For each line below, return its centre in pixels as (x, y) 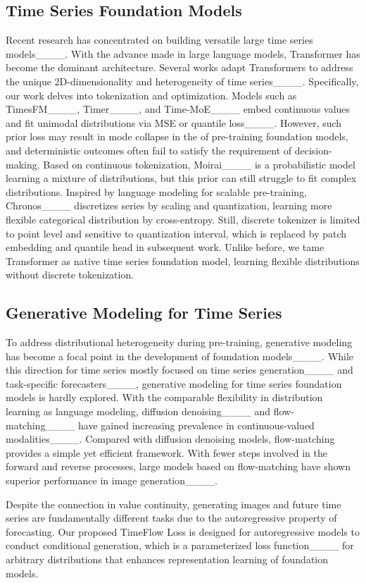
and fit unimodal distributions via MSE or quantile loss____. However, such (174, 122)
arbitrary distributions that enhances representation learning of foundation (167, 559)
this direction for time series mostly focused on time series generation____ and (179, 370)
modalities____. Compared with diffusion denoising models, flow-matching (170, 439)
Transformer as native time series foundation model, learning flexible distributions (183, 260)
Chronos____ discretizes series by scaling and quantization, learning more (169, 205)
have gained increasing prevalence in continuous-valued (196, 425)
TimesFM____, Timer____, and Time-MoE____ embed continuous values (178, 109)
